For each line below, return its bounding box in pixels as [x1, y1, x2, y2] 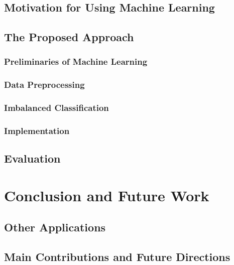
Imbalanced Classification [4, 101, 109, 114]
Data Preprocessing [4, 78, 85, 91]
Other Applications [4, 219, 106, 235]
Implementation [4, 124, 70, 137]
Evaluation [4, 151, 61, 166]
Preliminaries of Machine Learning [4, 55, 148, 68]
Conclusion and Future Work [4, 185, 209, 205]
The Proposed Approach [4, 29, 134, 45]
